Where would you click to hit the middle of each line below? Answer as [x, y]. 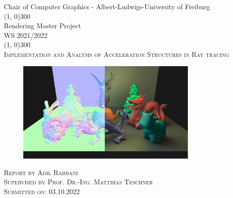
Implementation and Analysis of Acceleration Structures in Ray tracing [116, 54]
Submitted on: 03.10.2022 [42, 191]
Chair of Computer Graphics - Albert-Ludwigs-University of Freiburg [107, 6]
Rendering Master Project [42, 26]
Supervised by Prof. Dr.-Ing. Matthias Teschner [78, 182]
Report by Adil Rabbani [41, 172]
